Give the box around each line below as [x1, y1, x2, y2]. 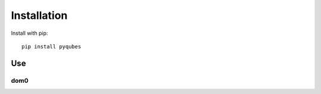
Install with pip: [11, 30, 48, 37]
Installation [11, 9, 68, 22]
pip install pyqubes [21, 43, 81, 50]
